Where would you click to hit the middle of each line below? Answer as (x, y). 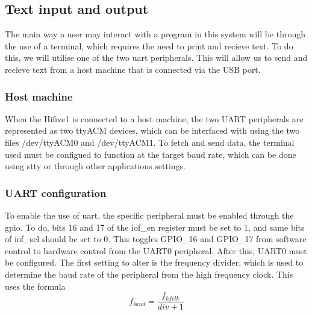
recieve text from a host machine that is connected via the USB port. (133, 69)
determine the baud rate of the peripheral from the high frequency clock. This (149, 274)
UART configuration (56, 192)
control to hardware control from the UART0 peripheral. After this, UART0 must (156, 250)
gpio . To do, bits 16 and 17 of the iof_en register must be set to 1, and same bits (155, 227)
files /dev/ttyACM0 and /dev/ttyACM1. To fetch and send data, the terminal (150, 142)
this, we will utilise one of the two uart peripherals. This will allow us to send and (156, 58)
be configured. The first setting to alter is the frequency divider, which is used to (154, 262)
